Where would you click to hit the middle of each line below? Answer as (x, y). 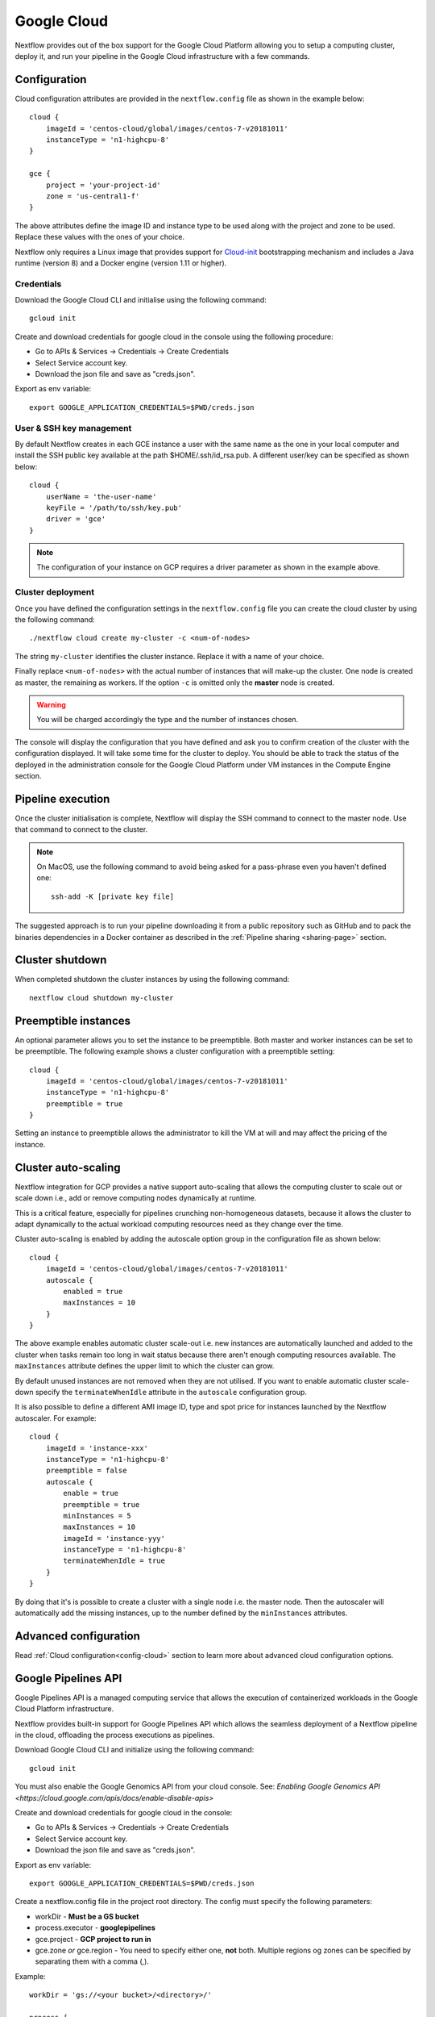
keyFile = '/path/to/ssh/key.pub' (114, 507)
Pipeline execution (62, 799)
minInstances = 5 (97, 1516)
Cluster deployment (55, 592)
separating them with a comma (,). (92, 1961)
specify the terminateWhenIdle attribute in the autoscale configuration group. (171, 1393)
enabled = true (93, 1291)
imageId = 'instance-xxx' (97, 1448)
